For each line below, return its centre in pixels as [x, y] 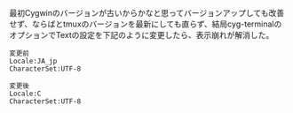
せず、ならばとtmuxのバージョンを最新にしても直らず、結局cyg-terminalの [146, 24]
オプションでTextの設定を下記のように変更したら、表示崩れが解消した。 [142, 35]
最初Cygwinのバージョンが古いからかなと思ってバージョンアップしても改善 [147, 13]
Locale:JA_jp [33, 61]
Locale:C [25, 94]
